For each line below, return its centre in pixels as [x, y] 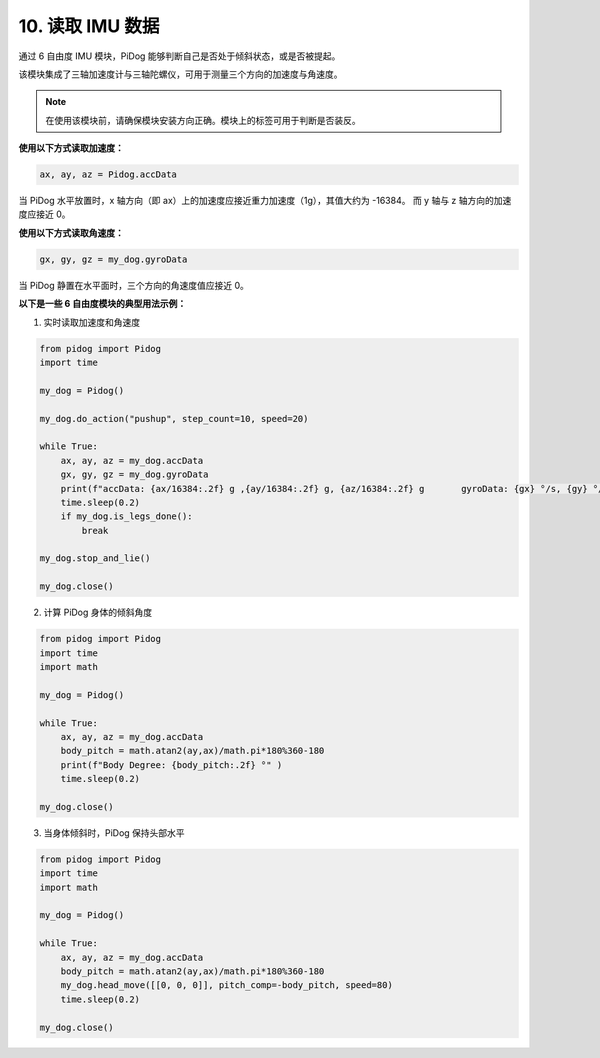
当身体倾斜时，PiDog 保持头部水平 [114, 832]
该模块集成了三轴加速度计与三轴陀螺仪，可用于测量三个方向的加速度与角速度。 [180, 74]
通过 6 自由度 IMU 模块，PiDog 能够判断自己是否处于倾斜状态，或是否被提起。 [179, 56]
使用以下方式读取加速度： [71, 148]
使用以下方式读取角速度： [71, 232]
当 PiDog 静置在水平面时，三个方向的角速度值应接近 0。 [134, 285]
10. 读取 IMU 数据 [89, 26]
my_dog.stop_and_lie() [95, 558]
